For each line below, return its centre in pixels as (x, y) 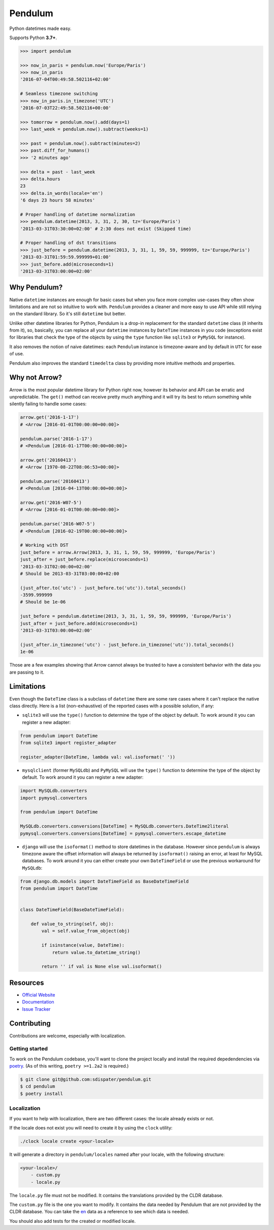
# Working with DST (44, 545)
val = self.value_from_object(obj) (86, 931)
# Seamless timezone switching (59, 94)
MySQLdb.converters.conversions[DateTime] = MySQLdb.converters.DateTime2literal (125, 826)
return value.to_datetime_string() (96, 952)
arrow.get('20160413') (48, 460)
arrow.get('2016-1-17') (50, 417)
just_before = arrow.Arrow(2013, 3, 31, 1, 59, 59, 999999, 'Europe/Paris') (118, 552)
